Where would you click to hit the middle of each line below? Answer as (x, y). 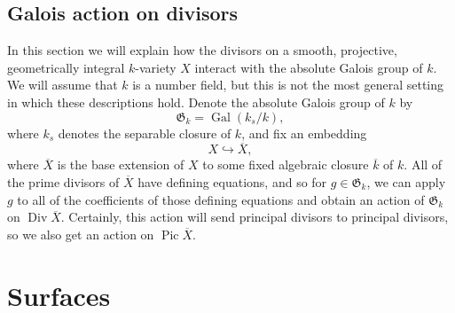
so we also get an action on (81, 234)
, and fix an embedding (304, 133)
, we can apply (406, 181)
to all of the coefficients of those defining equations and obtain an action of (221, 199)
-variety (156, 67)
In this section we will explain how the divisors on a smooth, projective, (202, 50)
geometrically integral (66, 67)
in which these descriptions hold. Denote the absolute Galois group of (196, 102)
